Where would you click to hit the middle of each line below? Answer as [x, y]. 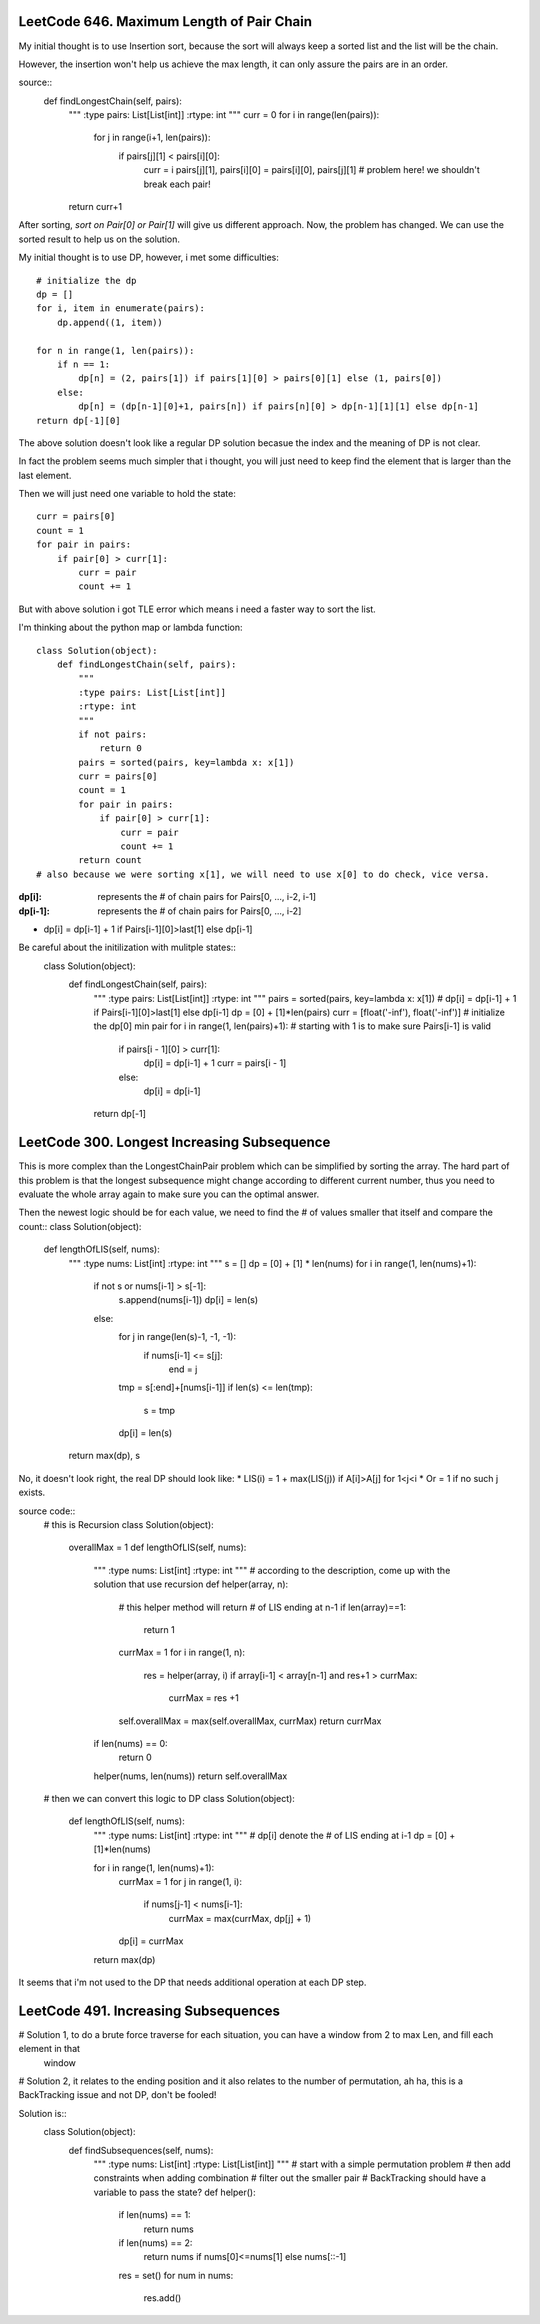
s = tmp [159, 1410]
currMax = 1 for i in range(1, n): [181, 1652]
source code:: [47, 1511]
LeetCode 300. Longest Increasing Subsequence [174, 1142]
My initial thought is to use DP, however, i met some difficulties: [149, 257]
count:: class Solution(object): [80, 1226]
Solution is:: [42, 2113]
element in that [49, 2049]
